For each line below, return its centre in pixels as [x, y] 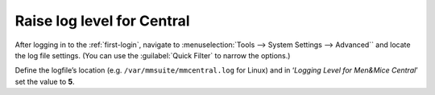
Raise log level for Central [102, 21]
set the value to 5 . [45, 81]
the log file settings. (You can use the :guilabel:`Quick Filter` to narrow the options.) [153, 55]
